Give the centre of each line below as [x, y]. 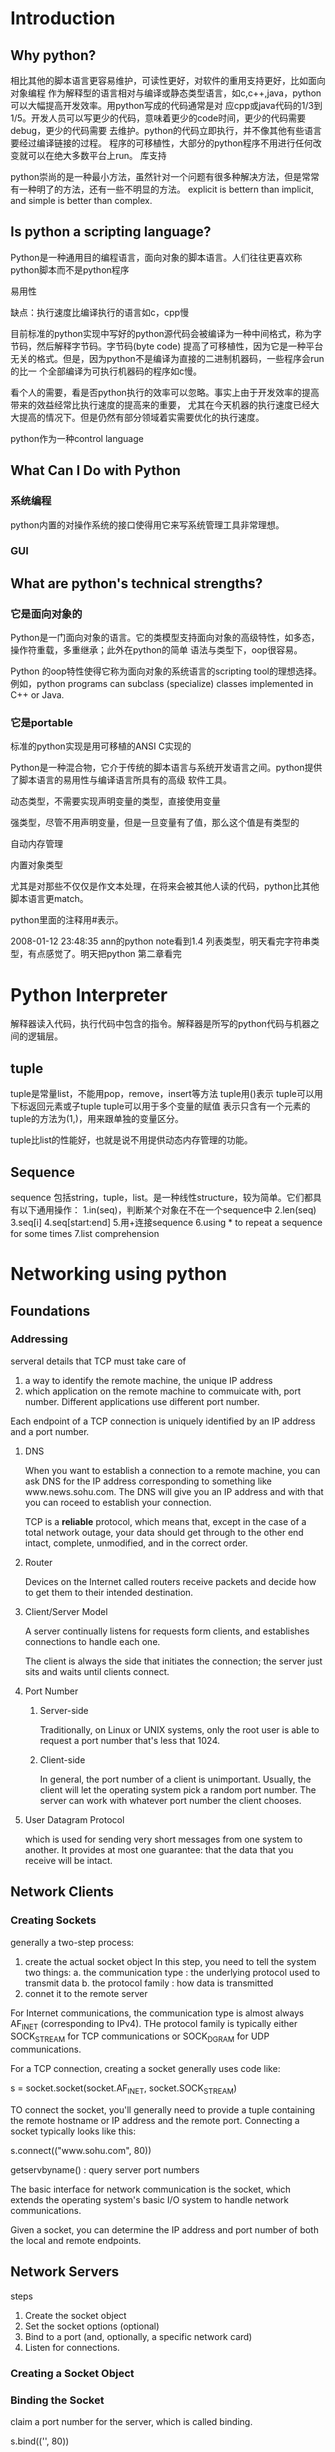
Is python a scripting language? [111, 232]
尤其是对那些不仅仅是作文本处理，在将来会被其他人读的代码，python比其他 [165, 886]
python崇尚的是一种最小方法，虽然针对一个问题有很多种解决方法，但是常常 [165, 176]
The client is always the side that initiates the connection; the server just [173, 1661]
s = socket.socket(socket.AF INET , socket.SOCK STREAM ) [124, 2089]
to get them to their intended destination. [109, 1592]
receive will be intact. [68, 1860]
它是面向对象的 [46, 614]
